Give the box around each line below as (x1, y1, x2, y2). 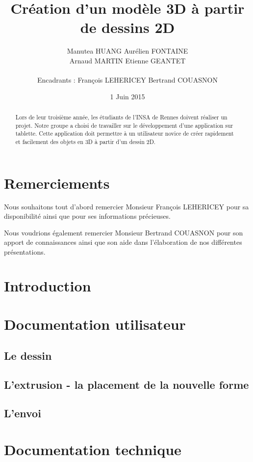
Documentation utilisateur (4, 314, 186, 334)
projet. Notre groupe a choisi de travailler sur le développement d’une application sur (15, 121, 233, 129)
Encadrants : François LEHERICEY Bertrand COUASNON (37, 75, 218, 85)
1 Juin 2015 (110, 91, 145, 101)
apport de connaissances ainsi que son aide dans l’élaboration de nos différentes (4, 237, 242, 247)
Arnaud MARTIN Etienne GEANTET (69, 55, 186, 65)
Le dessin (4, 347, 52, 363)
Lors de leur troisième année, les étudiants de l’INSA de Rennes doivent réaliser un (15, 113, 228, 121)
